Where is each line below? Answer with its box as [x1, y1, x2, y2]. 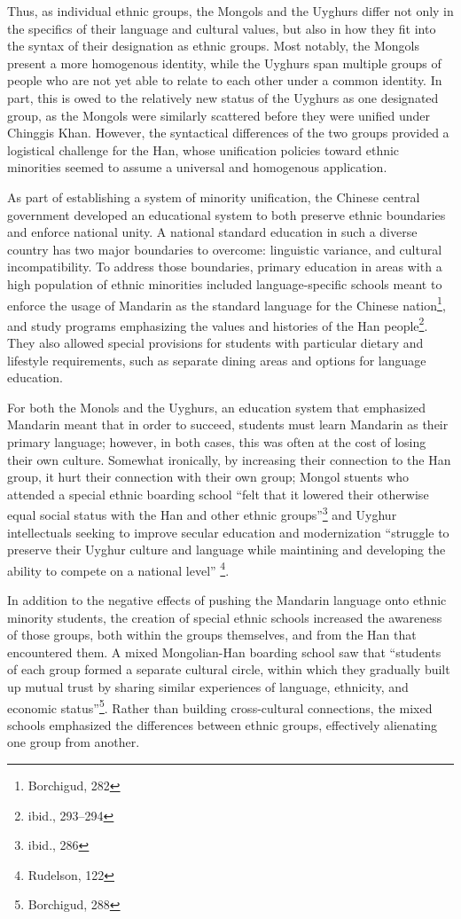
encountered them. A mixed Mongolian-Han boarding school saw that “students [7, 642, 441, 661]
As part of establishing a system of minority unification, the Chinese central [7, 187, 420, 206]
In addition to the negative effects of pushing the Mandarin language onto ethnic [7, 591, 447, 609]
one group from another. [7, 733, 140, 751]
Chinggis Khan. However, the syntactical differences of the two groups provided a [7, 123, 449, 142]
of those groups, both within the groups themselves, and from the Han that [7, 625, 417, 644]
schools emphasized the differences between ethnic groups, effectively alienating [7, 715, 437, 734]
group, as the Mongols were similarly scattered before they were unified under [7, 106, 430, 124]
